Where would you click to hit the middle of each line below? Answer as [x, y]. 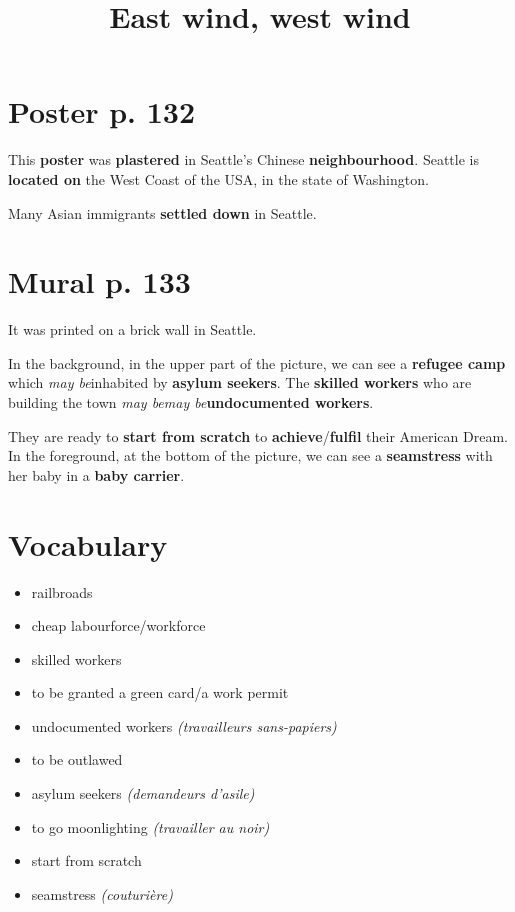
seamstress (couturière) [102, 893]
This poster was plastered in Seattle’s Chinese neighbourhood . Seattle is [243, 159]
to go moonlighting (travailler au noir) [150, 826]
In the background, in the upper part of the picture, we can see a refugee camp [257, 362]
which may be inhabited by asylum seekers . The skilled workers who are [240, 382]
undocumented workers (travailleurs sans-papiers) [184, 725]
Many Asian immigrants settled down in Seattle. [162, 212]
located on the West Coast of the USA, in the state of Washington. [218, 178]
